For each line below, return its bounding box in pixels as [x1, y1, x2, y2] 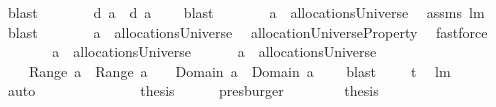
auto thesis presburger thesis [7, 80, 379, 101]
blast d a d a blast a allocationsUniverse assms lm [7, 2, 485, 22]
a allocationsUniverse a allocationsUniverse [52, 41, 377, 62]
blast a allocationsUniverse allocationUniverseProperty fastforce [7, 21, 488, 42]
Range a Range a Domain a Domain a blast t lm [28, 60, 451, 81]
